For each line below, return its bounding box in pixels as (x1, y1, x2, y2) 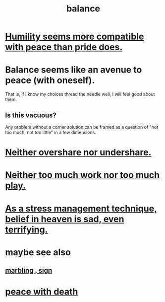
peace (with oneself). (5, 75, 95, 86)
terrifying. (5, 224, 48, 235)
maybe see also (5, 246, 71, 258)
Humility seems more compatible (5, 31, 144, 42)
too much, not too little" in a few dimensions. (5, 129, 97, 135)
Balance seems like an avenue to (5, 64, 142, 75)
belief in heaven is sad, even (5, 213, 124, 225)
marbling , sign (5, 266, 53, 275)
